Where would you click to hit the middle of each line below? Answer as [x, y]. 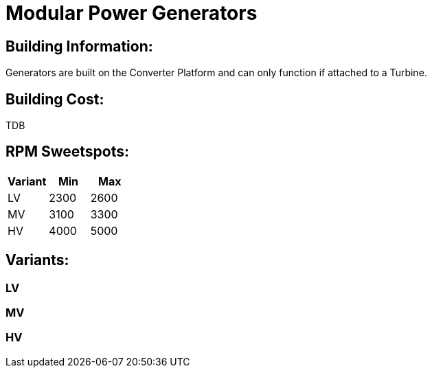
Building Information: [79, 46]
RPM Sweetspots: [67, 152]
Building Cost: [55, 99]
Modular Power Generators [132, 13]
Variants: [37, 260]
